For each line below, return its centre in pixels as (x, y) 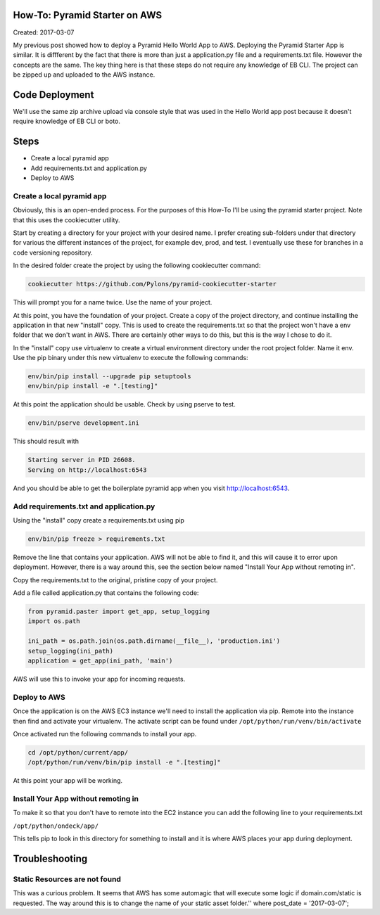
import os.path (54, 621)
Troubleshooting (50, 858)
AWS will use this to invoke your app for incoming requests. (99, 679)
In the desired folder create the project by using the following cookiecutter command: (137, 265)
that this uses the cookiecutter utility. (66, 220)
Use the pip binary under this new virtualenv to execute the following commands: (131, 358)
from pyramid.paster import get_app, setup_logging (119, 612)
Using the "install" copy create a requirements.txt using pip (99, 520)
